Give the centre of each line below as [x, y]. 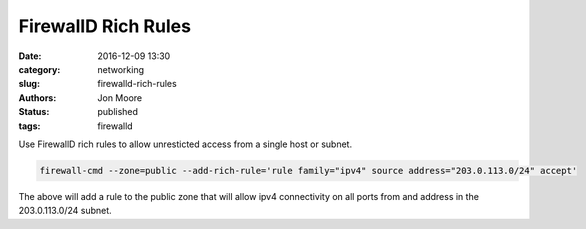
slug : [29, 84]
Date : [30, 56]
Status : [34, 112]
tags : [29, 126]
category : [39, 69]
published [118, 112]
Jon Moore [120, 97]
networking [121, 69]
